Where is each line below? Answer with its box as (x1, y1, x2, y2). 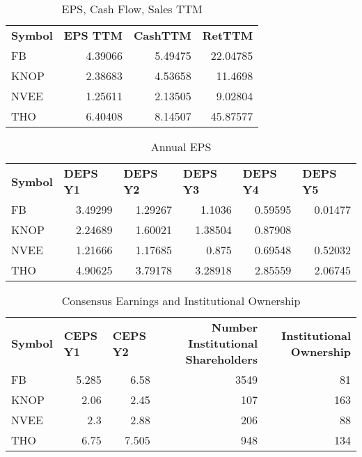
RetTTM (202, 27, 253, 43)
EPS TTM (63, 27, 123, 43)
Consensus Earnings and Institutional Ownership (61, 293, 301, 309)
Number (211, 319, 258, 335)
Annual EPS (150, 139, 212, 155)
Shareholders (185, 351, 258, 367)
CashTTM (133, 27, 191, 43)
